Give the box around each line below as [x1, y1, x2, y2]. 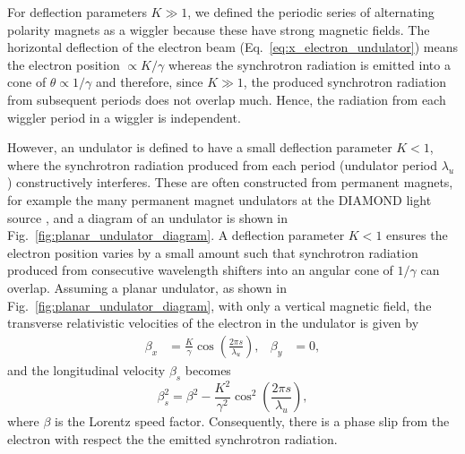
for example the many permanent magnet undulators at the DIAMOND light [7, 190, 432, 209]
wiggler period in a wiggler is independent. [7, 107, 241, 126]
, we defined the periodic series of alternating [187, 3, 435, 21]
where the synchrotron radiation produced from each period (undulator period [7, 155, 438, 174]
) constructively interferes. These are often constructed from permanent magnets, [7, 173, 453, 192]
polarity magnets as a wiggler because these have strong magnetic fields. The [7, 20, 430, 39]
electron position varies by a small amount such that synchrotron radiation [7, 243, 418, 261]
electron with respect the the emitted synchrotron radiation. [7, 430, 338, 449]
